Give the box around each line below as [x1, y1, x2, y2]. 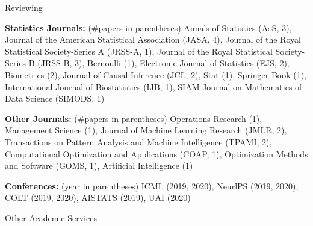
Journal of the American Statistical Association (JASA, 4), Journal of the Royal [5, 33, 301, 46]
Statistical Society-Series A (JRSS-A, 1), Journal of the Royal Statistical [5, 44, 273, 57]
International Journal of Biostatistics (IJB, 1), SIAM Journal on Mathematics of [5, 80, 302, 93]
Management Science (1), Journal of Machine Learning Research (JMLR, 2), [5, 124, 287, 136]
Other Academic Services [5, 211, 97, 224]
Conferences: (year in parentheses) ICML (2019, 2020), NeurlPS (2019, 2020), [5, 179, 299, 192]
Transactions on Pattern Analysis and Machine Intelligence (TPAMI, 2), [5, 135, 272, 148]
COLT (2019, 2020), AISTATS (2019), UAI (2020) [5, 191, 191, 204]
